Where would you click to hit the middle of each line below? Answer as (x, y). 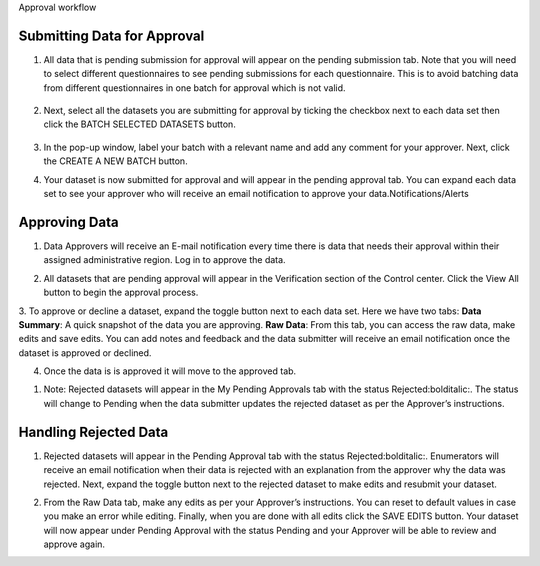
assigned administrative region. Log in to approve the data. (164, 260)
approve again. (74, 544)
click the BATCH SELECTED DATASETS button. (140, 124)
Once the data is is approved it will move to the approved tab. (170, 371)
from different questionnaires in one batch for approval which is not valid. (194, 87)
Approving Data (68, 221)
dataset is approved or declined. (85, 352)
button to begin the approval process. (121, 292)
